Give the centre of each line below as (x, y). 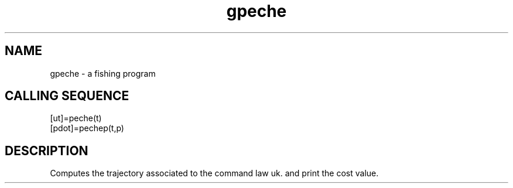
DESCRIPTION (47, 151)
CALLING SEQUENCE (67, 96)
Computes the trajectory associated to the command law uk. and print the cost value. (214, 173)
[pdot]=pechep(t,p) (87, 128)
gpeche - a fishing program (103, 73)
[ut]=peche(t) (76, 118)
